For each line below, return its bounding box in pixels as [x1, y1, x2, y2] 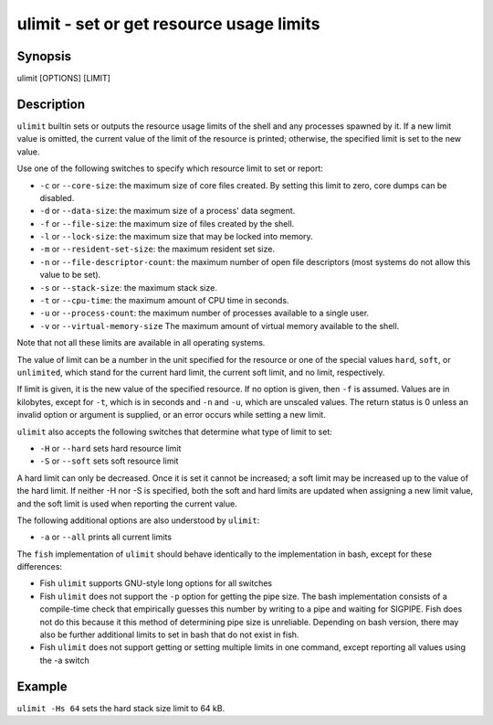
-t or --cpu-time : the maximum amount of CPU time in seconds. [39, 295, 289, 306]
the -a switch [39, 655, 90, 666]
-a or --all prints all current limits [39, 531, 173, 543]
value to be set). [39, 270, 101, 281]
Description [16, 96, 86, 112]
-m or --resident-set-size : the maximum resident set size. [39, 243, 276, 255]
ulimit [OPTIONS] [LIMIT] [16, 73, 111, 84]
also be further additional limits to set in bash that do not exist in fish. [39, 629, 299, 640]
